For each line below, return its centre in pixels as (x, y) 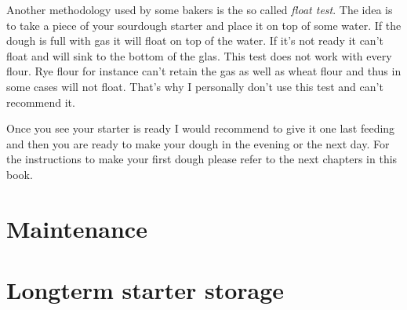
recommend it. (41, 102)
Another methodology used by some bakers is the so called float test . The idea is (200, 9)
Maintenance (77, 228)
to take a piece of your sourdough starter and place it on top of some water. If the (204, 25)
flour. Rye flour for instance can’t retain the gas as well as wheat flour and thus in (204, 71)
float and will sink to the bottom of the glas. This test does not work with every (199, 55)
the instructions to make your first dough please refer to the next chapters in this (202, 159)
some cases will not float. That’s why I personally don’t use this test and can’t (195, 86)
